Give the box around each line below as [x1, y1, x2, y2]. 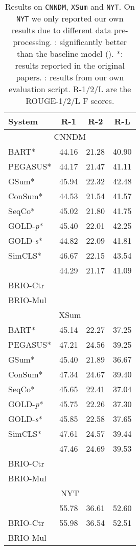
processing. [13, 36, 52, 48]
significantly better [59, 36, 127, 48]
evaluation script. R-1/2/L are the [9, 83, 131, 95]
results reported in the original [15, 59, 125, 71]
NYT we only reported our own [16, 12, 124, 24]
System [8, 115, 38, 127]
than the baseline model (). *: [16, 48, 123, 59]
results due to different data [11, 24, 111, 36]
